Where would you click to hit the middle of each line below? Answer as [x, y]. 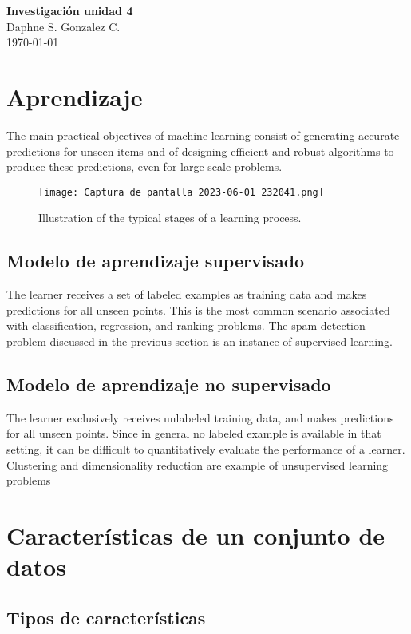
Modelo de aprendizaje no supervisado [169, 384]
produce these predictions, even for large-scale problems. [144, 166]
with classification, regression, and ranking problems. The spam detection [186, 325]
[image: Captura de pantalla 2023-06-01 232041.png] [181, 192]
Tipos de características [106, 617]
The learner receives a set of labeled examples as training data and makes [187, 294]
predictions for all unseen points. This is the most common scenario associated [198, 309]
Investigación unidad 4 [70, 10]
